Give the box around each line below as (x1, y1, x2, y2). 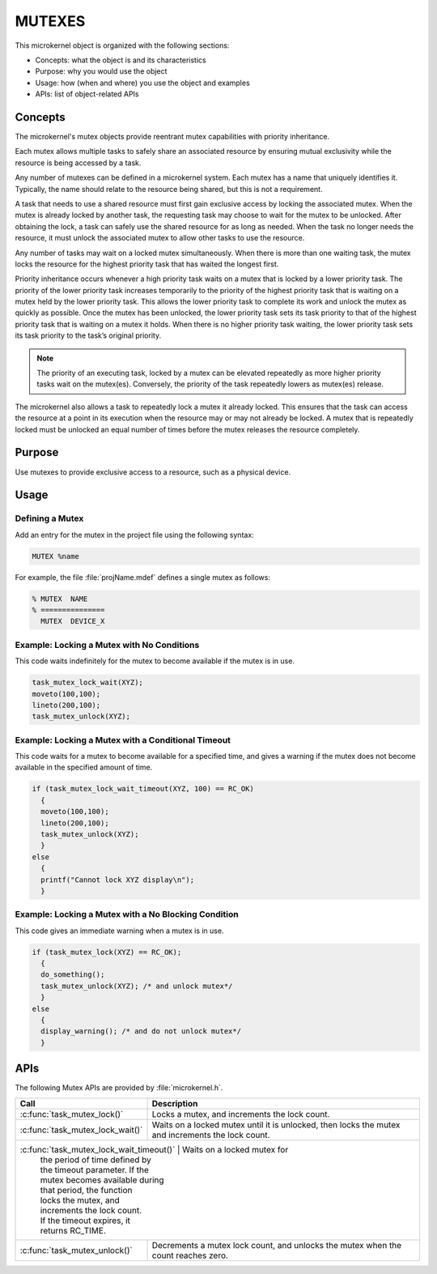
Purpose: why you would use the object (35, 66, 168, 76)
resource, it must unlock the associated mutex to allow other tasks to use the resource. (15, 233, 305, 243)
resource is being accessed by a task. (15, 158, 142, 168)
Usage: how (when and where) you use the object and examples (35, 78, 250, 87)
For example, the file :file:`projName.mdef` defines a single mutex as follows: (15, 572, 271, 582)
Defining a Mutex (15, 513, 84, 524)
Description (151, 1097, 198, 1109)
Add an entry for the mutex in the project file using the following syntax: (15, 530, 254, 539)
